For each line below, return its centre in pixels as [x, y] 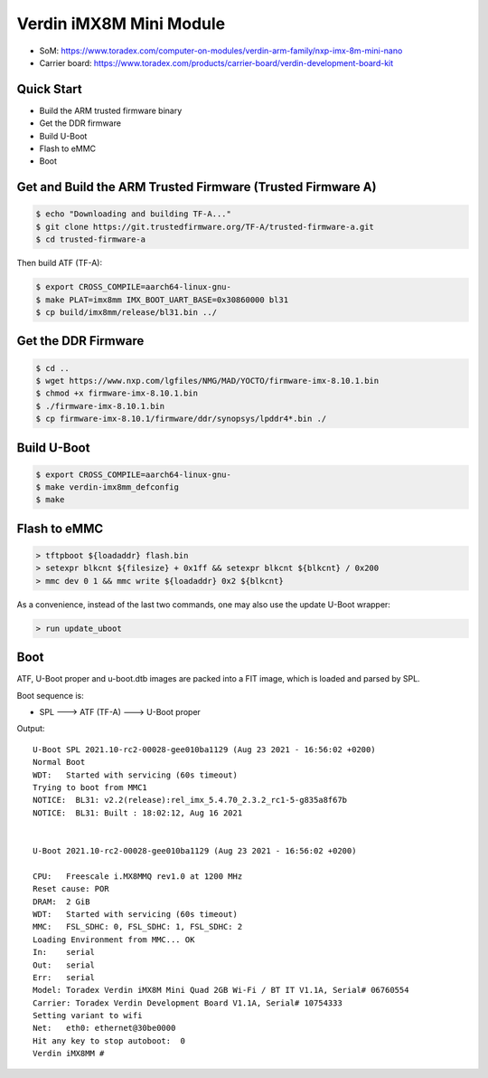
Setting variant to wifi [88, 1016]
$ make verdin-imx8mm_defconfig [108, 487]
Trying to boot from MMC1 [90, 788]
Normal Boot [59, 762]
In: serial [64, 952]
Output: [31, 729]
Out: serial [64, 965]
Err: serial [64, 977]
